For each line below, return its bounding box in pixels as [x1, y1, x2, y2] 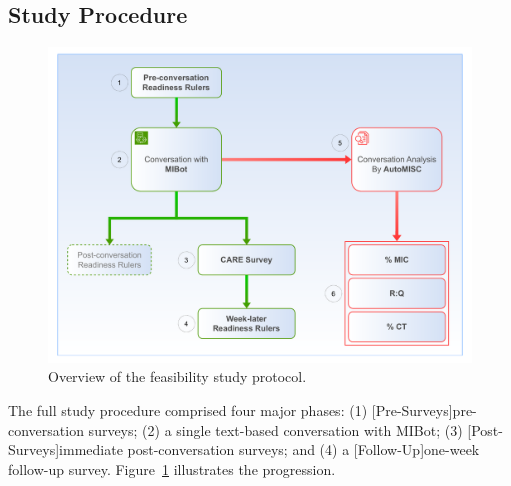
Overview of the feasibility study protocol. [48, 366, 307, 387]
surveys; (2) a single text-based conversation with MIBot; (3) [88, 419, 463, 440]
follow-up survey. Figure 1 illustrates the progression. [8, 458, 336, 479]
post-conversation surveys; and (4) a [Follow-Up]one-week [127, 439, 480, 460]
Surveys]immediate [8, 439, 123, 460]
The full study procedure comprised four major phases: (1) [8, 399, 368, 420]
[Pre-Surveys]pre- [371, 399, 477, 420]
